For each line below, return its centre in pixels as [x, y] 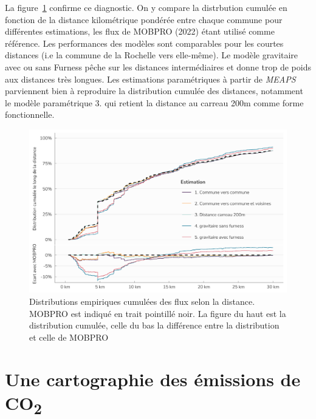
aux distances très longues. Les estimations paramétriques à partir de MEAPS [150, 79]
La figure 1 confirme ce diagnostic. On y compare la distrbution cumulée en [146, 7]
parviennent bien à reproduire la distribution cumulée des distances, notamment [154, 91]
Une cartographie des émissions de [153, 379]
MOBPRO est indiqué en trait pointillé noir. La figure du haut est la [158, 313]
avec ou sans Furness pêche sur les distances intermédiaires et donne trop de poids [158, 66]
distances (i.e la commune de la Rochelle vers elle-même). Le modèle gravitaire [152, 55]
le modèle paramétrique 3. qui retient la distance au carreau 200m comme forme [154, 102]
